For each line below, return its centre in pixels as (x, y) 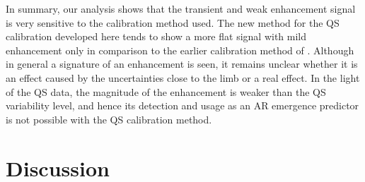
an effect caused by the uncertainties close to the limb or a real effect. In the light (183, 77)
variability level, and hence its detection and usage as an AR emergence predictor (182, 105)
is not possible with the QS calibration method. (109, 119)
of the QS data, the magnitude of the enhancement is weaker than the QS (166, 91)
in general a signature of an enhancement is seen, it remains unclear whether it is (182, 64)
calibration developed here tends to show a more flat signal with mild (156, 36)
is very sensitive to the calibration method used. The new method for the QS (173, 22)
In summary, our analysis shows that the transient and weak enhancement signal (181, 8)
